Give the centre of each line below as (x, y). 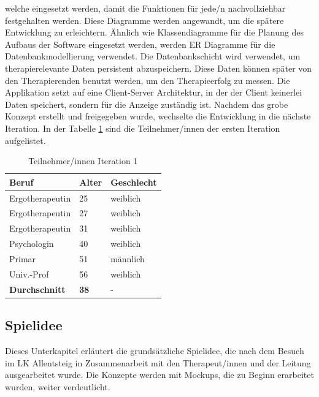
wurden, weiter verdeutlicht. (58, 386)
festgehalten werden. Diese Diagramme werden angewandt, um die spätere (144, 20)
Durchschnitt (37, 289)
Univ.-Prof (29, 274)
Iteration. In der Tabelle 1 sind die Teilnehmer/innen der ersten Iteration (143, 128)
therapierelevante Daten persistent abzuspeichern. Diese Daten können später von (159, 68)
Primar (23, 258)
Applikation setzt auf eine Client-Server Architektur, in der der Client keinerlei (154, 92)
